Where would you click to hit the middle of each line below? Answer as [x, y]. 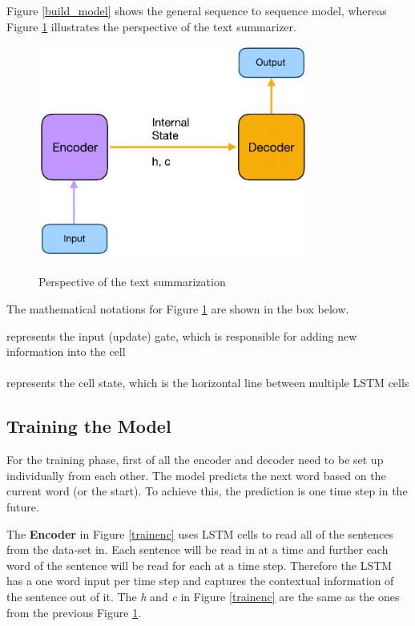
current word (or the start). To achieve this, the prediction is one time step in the [207, 491]
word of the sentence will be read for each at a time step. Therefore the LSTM [199, 565]
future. [23, 507]
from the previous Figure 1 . [74, 612]
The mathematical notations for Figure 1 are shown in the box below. [178, 309]
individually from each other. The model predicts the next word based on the [196, 475]
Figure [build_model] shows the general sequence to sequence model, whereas [197, 10]
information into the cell [66, 351]
